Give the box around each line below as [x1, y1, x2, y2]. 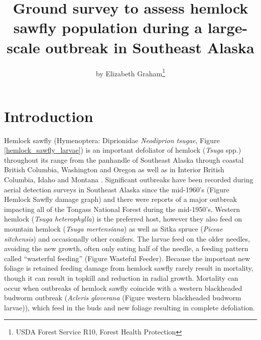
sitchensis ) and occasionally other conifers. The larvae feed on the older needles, [4, 233, 250, 244]
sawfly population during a [13, 17, 202, 38]
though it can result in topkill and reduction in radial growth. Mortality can [4, 273, 238, 283]
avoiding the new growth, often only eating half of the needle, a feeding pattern [4, 243, 248, 254]
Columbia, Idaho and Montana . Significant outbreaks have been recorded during [4, 174, 253, 185]
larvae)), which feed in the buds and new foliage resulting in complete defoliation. [4, 302, 255, 312]
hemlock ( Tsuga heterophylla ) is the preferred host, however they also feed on [4, 213, 242, 224]
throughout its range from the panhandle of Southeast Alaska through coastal [4, 154, 244, 165]
